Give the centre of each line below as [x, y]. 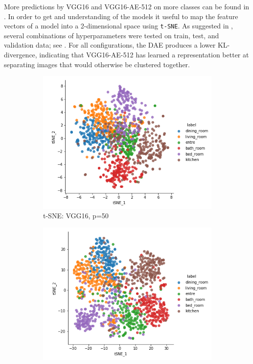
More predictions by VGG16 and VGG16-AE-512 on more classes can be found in [127, 6]
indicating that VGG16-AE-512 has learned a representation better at [144, 55]
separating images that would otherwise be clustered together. [97, 64]
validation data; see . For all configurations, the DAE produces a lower [110, 45]
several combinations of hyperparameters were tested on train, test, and [112, 35]
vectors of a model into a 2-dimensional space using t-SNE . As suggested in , [119, 26]
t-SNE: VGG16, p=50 [76, 216]
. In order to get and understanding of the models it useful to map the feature [121, 16]
